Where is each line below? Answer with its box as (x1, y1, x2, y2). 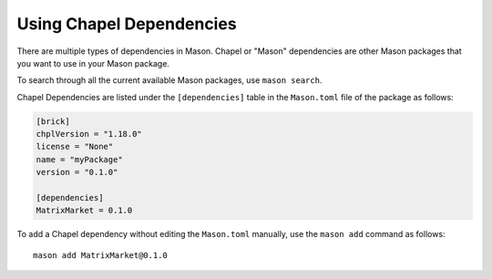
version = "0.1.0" (36, 167, 118, 178)
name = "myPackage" (36, 154, 123, 164)
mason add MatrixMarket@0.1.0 (33, 250, 169, 260)
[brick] (36, 116, 70, 127)
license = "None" (36, 141, 114, 152)
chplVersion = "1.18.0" (36, 129, 143, 139)
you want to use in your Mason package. (16, 57, 170, 68)
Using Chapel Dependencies (16, 14, 237, 34)
